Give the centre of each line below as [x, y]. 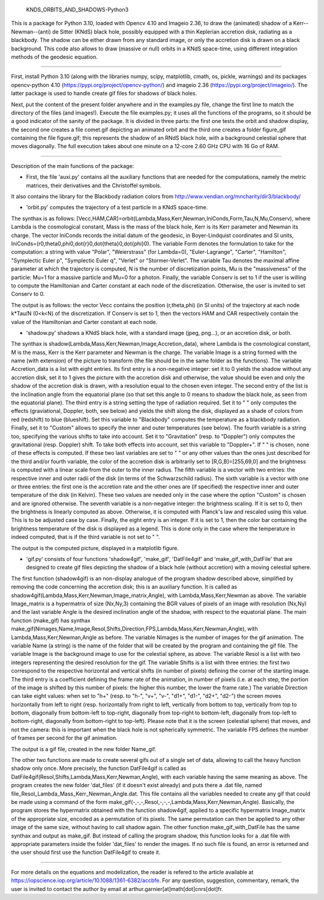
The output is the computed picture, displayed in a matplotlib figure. [95, 548]
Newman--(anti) [31, 31]
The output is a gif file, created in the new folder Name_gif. [84, 749]
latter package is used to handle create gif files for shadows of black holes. [104, 94]
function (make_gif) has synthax [51, 620]
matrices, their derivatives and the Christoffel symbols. [94, 185]
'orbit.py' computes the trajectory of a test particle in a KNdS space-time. [117, 208]
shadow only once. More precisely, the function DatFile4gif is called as [99, 769]
